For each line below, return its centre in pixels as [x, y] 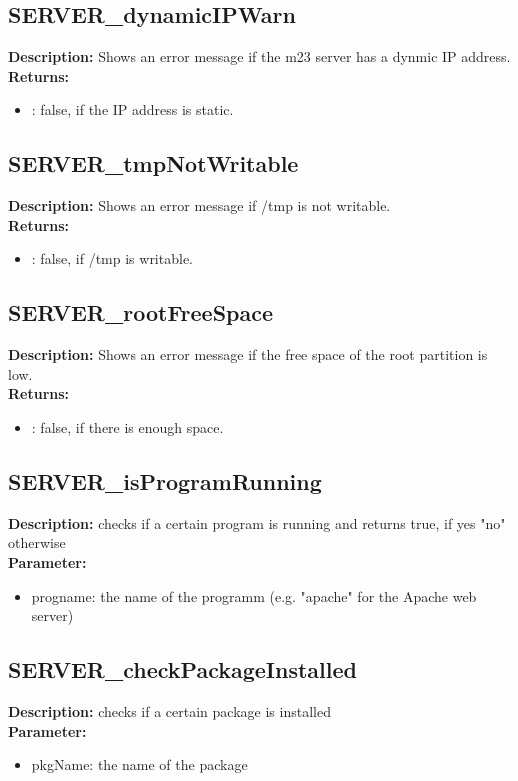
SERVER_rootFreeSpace [141, 312]
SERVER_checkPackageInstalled [182, 669]
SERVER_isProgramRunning [165, 480]
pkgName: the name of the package [139, 764]
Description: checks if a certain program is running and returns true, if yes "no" [257, 522]
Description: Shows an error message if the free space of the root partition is [248, 354]
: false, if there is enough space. [127, 426]
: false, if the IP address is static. [132, 109]
